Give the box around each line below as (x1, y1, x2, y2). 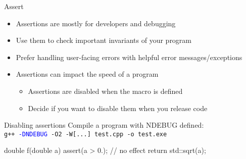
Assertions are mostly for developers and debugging (16, 18, 176, 28)
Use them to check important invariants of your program (16, 35, 192, 45)
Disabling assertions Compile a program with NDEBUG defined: (4, 120, 204, 130)
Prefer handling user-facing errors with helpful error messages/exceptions (16, 51, 242, 62)
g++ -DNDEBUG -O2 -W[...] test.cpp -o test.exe (4, 130, 167, 138)
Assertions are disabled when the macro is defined (28, 85, 183, 96)
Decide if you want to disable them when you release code (28, 102, 208, 113)
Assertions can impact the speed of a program (16, 69, 159, 79)
